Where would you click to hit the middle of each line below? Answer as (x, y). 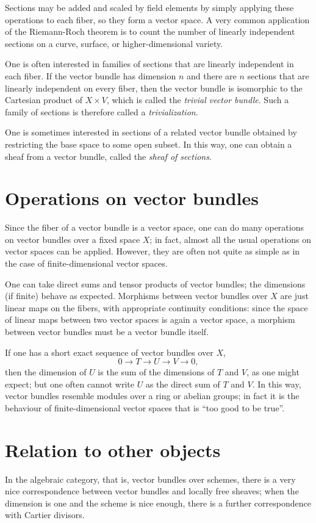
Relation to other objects (113, 449)
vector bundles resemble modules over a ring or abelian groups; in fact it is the (152, 396)
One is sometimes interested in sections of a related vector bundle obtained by (151, 132)
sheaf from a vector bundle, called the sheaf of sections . (108, 156)
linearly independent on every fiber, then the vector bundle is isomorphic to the (154, 88)
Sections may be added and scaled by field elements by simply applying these (149, 7)
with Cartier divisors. (45, 515)
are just (294, 296)
